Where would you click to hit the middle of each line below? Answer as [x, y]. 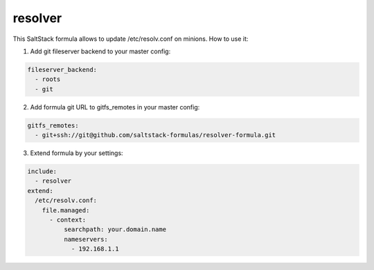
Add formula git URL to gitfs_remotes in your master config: [115, 107]
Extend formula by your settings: [77, 153]
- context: [68, 219]
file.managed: [66, 210]
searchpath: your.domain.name [115, 229]
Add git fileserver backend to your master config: [100, 51]
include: [42, 172]
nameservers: [86, 239]
